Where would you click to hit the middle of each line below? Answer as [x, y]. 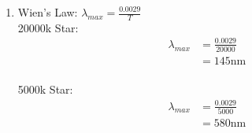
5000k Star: [45, 89]
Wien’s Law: [48, 12]
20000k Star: [48, 27]
